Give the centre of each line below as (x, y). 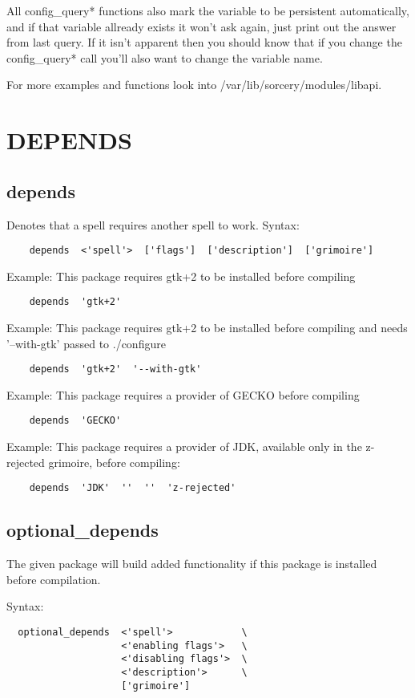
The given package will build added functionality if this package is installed (192, 564)
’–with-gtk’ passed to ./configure (86, 343)
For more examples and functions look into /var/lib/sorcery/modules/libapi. (194, 85)
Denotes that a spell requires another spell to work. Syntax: (153, 224)
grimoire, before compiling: (114, 462)
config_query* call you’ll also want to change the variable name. (165, 57)
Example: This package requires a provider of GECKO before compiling (183, 394)
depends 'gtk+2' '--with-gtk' (115, 369)
